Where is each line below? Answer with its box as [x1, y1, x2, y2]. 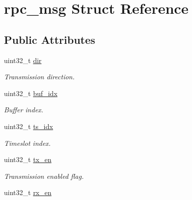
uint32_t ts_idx [4, 121, 53, 131]
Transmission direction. [4, 71, 75, 82]
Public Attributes [4, 32, 96, 47]
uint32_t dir [4, 55, 42, 65]
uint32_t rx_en [4, 187, 52, 198]
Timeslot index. [4, 137, 51, 148]
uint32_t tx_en [4, 154, 52, 165]
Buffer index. [4, 104, 43, 115]
